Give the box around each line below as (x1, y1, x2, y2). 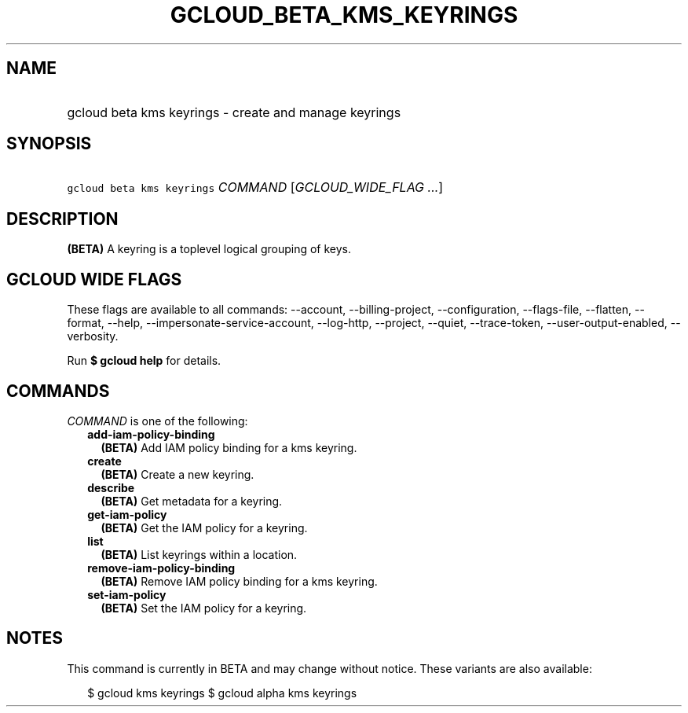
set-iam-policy (87, 587, 167, 601)
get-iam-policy (87, 507, 167, 521)
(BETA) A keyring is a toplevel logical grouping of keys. (67, 242, 352, 256)
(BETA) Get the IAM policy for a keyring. (101, 520, 308, 535)
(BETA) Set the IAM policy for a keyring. (101, 601, 307, 615)
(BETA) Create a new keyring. (101, 467, 254, 481)
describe (87, 480, 135, 494)
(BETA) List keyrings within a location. (101, 547, 298, 561)
